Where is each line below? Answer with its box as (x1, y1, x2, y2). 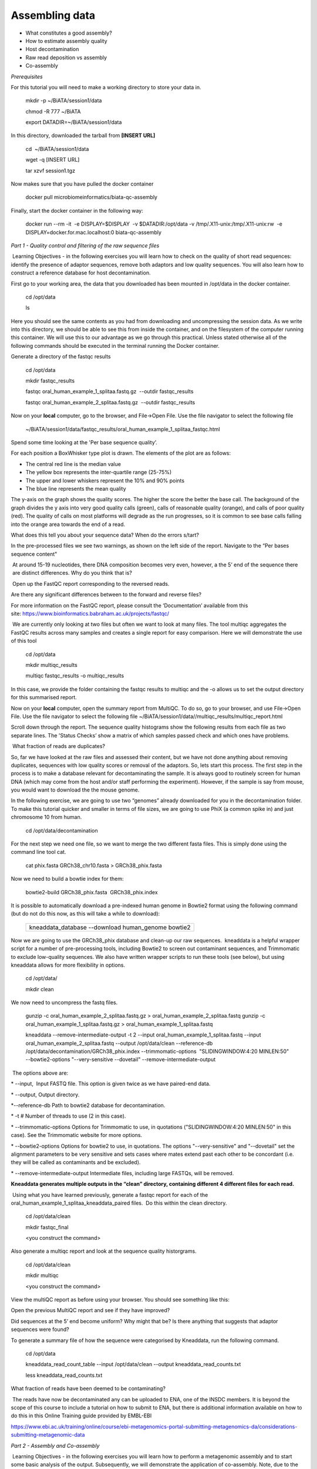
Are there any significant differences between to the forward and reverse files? (11, 591, 202, 598)
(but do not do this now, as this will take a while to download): (11, 910, 160, 917)
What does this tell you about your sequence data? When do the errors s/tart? (11, 531, 200, 538)
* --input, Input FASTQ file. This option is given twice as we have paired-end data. (11, 1080, 211, 1087)
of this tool (11, 638, 37, 645)
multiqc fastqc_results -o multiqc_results (25, 672, 124, 679)
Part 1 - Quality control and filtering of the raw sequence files (11, 242, 160, 249)
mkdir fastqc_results (25, 377, 75, 384)
